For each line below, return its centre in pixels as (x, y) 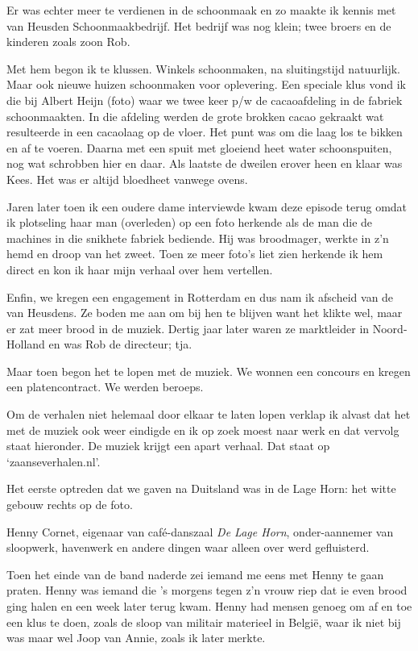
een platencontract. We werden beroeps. (105, 387)
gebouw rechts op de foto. (70, 505)
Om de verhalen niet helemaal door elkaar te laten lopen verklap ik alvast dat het (209, 414)
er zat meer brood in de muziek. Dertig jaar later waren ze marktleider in (188, 328)
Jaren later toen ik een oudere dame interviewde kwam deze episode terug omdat (207, 206)
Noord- (390, 328)
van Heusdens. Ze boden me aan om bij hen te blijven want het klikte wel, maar (205, 313)
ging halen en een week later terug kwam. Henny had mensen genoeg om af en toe (209, 606)
